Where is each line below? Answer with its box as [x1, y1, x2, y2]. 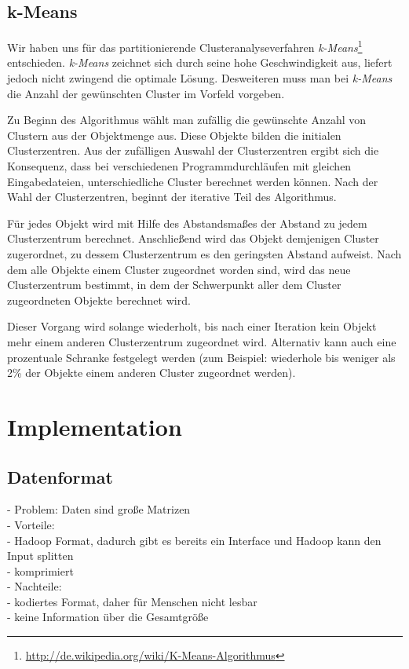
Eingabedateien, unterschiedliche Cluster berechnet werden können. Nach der [7, 173, 378, 189]
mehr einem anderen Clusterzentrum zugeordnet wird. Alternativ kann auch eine [7, 333, 396, 349]
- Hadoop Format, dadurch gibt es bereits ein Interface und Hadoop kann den [7, 532, 382, 548]
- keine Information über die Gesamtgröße [7, 609, 209, 625]
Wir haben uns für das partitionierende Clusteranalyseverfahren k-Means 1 [7, 37, 363, 55]
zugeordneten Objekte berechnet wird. [7, 291, 191, 308]
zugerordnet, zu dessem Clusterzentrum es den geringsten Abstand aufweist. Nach [7, 245, 402, 261]
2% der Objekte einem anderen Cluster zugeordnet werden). [7, 364, 296, 381]
